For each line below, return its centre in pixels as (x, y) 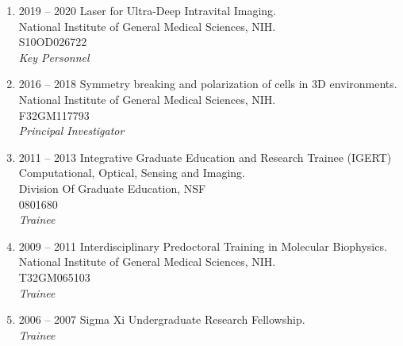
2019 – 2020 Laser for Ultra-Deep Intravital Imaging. (147, 10)
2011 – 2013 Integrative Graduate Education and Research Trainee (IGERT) (205, 157)
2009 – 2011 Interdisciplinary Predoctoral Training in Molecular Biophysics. (203, 246)
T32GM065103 (54, 277)
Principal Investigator (71, 131)
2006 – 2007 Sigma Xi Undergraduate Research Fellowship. (162, 319)
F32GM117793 (54, 115)
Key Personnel (54, 57)
